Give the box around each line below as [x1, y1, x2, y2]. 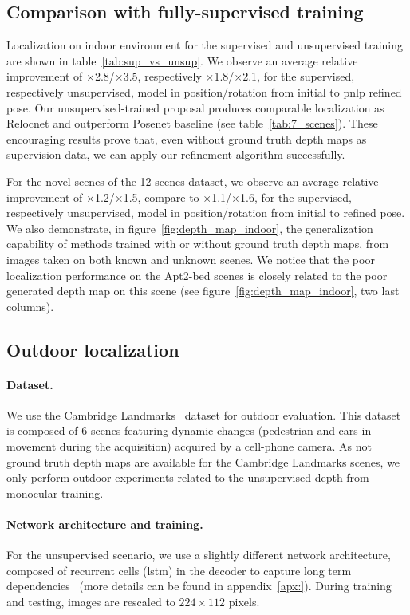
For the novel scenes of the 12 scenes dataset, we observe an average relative [6, 172, 379, 189]
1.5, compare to [123, 188, 199, 205]
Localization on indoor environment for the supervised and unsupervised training [6, 37, 404, 53]
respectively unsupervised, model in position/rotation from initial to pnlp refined [6, 83, 402, 100]
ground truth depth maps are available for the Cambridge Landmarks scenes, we [6, 453, 400, 470]
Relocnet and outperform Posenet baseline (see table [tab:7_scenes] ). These [6, 115, 378, 132]
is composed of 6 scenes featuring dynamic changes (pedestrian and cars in [6, 422, 372, 439]
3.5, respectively [123, 68, 202, 85]
